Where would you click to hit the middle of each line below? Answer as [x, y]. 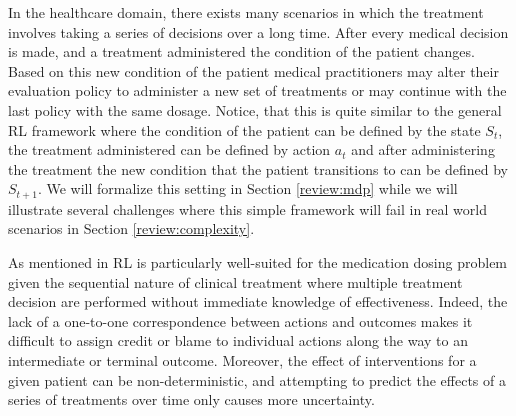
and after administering [423, 149]
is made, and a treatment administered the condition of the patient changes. [241, 51]
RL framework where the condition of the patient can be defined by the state [244, 129]
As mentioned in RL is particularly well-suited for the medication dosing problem [258, 261]
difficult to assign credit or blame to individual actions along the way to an [238, 340]
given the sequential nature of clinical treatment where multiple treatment [235, 281]
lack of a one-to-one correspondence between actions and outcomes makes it [240, 320]
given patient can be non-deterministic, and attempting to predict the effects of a [257, 379]
